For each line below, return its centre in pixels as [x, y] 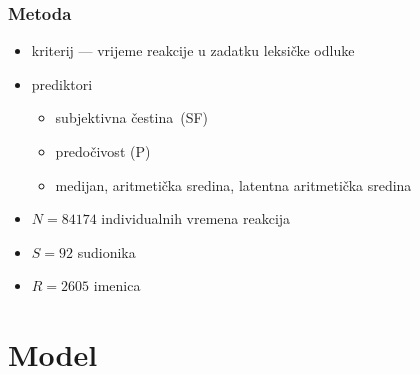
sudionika [106, 251]
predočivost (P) [103, 151]
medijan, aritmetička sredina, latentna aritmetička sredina [233, 184]
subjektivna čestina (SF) [132, 117]
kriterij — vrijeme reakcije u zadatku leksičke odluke [193, 50]
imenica [117, 285]
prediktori [62, 83]
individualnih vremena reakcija [196, 218]
